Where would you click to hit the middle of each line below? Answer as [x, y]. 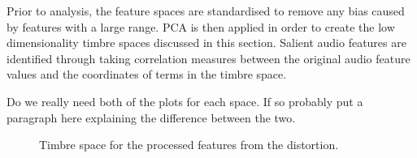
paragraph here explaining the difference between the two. [151, 117]
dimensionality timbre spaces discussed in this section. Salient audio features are [206, 43]
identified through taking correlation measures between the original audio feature [208, 58]
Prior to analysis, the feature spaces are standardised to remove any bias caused [206, 11]
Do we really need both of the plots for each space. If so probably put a [185, 101]
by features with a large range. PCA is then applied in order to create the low [201, 26]
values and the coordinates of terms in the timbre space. [147, 74]
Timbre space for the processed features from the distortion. [189, 145]
